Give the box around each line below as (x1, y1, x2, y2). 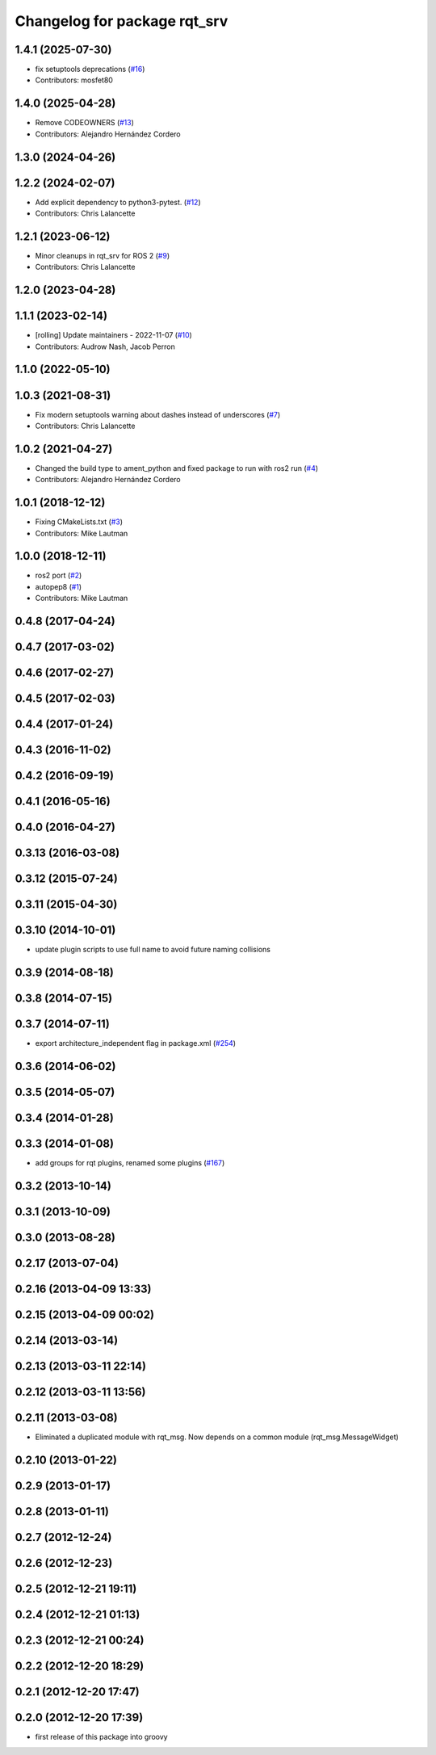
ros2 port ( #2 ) (35, 570, 82, 581)
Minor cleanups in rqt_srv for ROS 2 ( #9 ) (35, 250, 170, 260)
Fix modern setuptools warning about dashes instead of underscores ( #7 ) (35, 409, 281, 419)
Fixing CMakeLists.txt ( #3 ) (35, 517, 124, 527)
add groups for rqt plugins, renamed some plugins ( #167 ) (35, 1158, 225, 1168)
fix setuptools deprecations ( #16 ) (35, 65, 145, 74)
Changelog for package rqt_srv (15, 12, 228, 30)
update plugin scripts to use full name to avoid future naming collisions (35, 945, 270, 955)
